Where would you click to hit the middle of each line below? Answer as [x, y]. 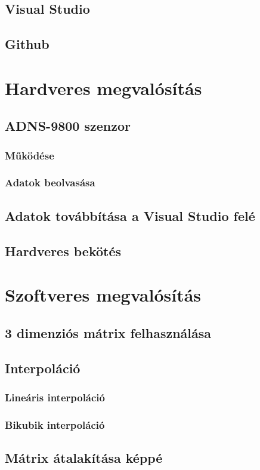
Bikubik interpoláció [55, 424]
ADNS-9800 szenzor [68, 126]
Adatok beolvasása [50, 182]
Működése [30, 155]
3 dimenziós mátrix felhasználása [108, 332]
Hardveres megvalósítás [103, 87]
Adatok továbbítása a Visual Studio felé [130, 215]
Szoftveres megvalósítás [103, 295]
